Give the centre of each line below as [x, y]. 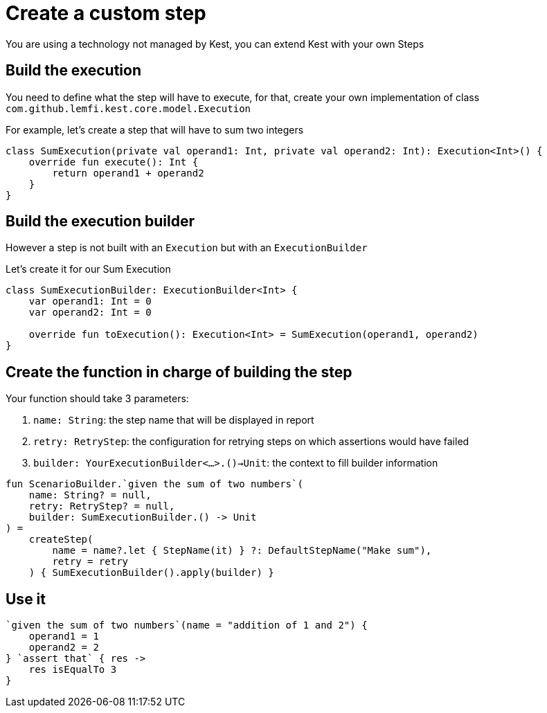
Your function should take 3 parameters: [97, 399]
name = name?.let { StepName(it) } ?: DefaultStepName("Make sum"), [242, 551]
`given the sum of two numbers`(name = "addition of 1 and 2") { [187, 625]
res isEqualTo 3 [73, 670]
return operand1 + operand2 [128, 173]
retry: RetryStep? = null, [102, 506]
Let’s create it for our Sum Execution [88, 269]
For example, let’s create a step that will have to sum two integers [155, 129]
